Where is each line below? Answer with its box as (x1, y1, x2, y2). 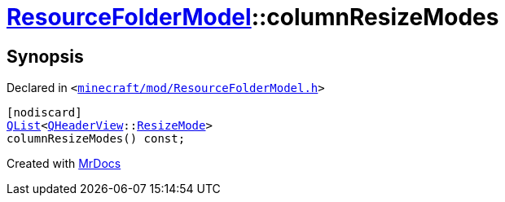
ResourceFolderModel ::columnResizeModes (7, 3, 499, 31)
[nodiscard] (7, 106, 82, 120)
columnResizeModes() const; (7, 132, 186, 146)
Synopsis (7, 46, 84, 67)
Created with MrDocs (7, 156, 121, 171)
